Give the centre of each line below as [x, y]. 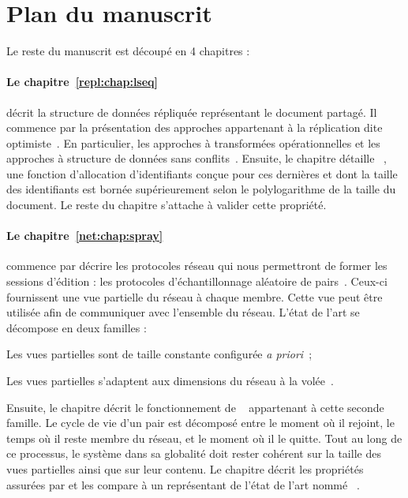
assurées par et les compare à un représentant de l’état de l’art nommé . [183, 484]
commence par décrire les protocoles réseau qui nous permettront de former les [197, 266]
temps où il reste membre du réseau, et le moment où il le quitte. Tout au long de [204, 438]
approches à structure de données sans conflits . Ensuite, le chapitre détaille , [197, 158]
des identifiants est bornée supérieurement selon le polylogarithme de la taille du [201, 189]
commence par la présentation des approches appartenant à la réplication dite [195, 127]
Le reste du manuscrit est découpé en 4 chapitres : [128, 51]
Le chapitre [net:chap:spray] [85, 236]
